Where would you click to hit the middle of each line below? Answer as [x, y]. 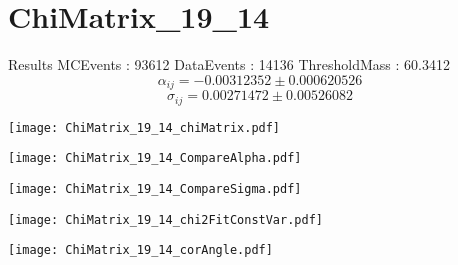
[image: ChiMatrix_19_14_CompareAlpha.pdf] [155, 158]
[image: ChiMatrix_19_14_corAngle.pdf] [140, 250]
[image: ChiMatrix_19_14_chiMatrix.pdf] [144, 127]
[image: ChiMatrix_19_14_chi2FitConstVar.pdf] [165, 219]
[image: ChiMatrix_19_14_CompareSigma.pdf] [155, 188]
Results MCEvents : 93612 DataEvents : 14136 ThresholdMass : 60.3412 [229, 64]
